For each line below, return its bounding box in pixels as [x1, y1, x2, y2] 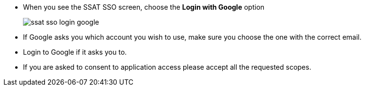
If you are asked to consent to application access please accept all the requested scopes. [23, 63, 311, 71]
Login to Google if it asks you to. [23, 48, 127, 56]
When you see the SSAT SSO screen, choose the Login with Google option [23, 3, 265, 11]
